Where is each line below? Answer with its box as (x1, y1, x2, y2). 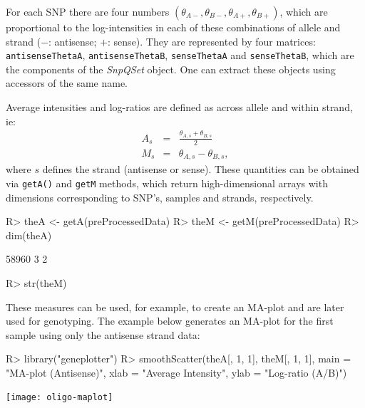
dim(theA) (6, 227, 52, 242)
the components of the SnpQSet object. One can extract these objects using (6, 61, 336, 76)
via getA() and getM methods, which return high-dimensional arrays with (6, 175, 328, 190)
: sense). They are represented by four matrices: (108, 33, 316, 48)
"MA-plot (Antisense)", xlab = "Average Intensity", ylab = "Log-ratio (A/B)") (6, 365, 347, 380)
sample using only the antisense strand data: (6, 327, 200, 342)
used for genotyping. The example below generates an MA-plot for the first (6, 313, 334, 328)
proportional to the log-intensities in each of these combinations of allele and (6, 20, 341, 34)
